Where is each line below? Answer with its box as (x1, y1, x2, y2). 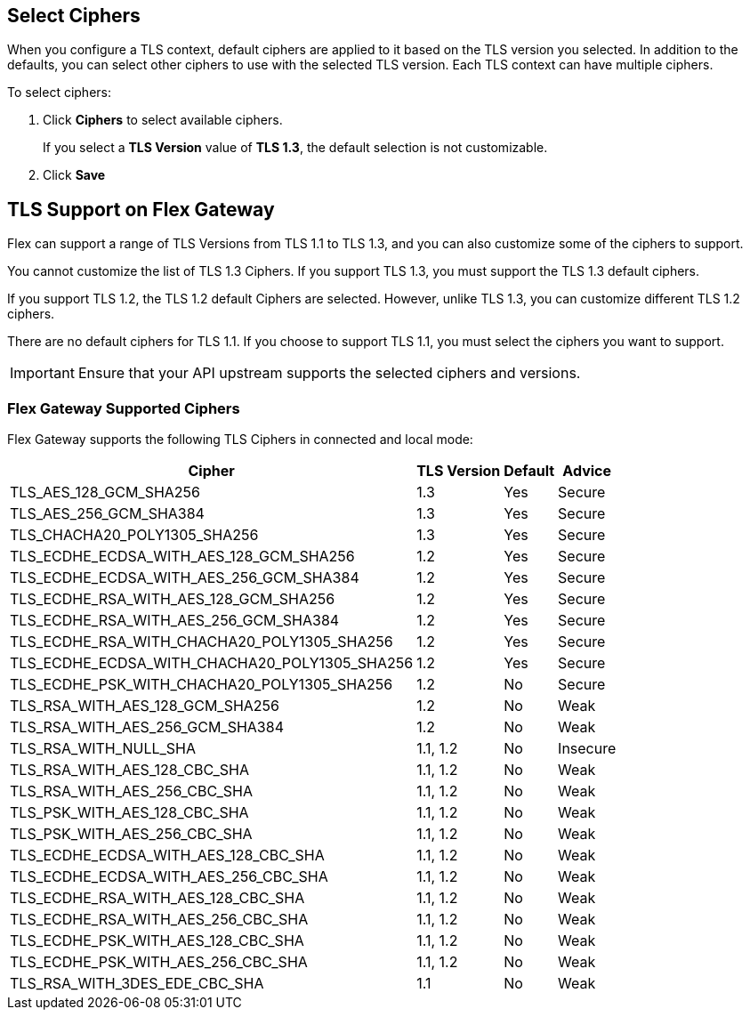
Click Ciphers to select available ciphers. (43, 112, 283, 128)
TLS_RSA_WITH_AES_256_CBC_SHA (10, 782, 253, 801)
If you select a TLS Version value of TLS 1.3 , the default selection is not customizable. (43, 140, 548, 156)
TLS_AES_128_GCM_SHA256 (10, 483, 200, 502)
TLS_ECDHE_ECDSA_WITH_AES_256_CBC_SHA (10, 868, 328, 886)
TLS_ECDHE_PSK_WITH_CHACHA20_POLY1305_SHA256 (10, 675, 393, 694)
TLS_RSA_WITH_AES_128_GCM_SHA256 (10, 697, 280, 715)
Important (10, 364, 75, 383)
